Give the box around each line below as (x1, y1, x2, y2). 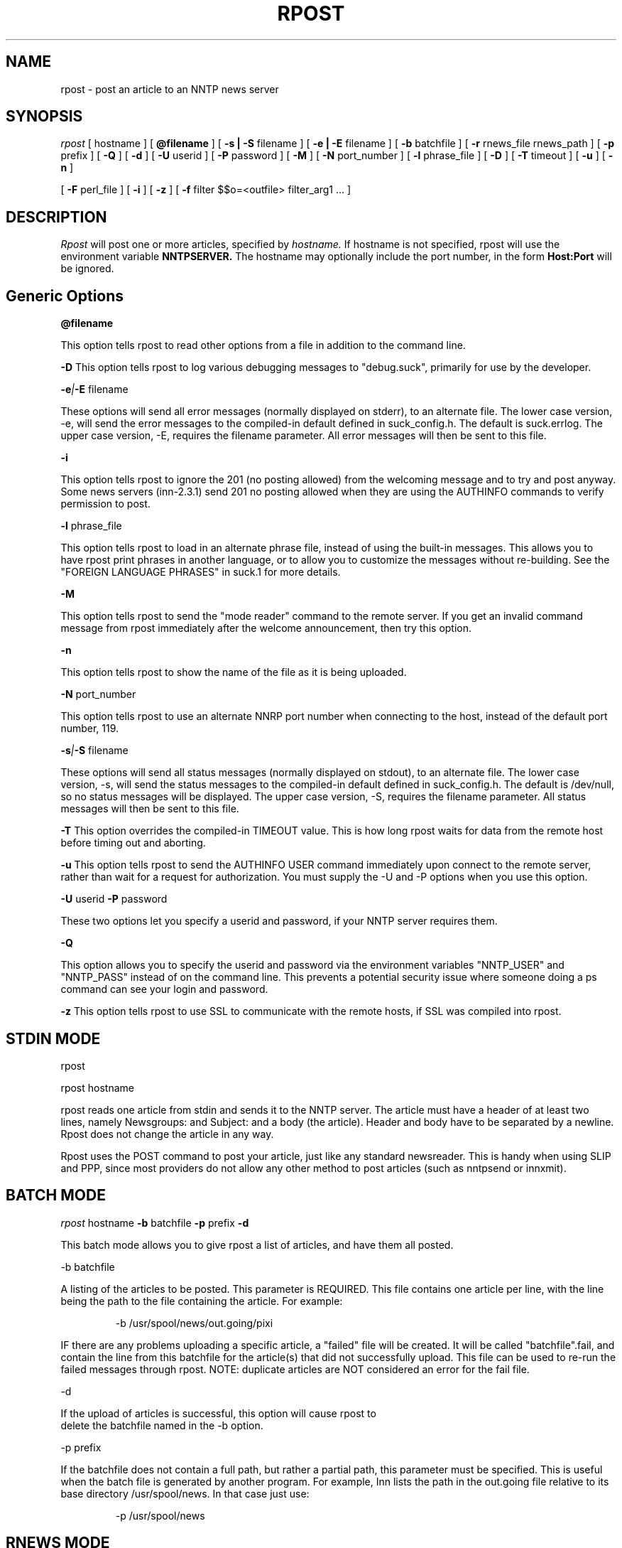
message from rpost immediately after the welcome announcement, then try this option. (60, 622, 472, 635)
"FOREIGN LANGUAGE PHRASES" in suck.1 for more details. (60, 566, 341, 579)
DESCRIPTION (6, 208, 107, 226)
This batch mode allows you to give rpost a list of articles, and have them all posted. (60, 1238, 454, 1251)
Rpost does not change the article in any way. (60, 1127, 274, 1140)
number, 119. (60, 722, 119, 735)
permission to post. (60, 498, 151, 510)
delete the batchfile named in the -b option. (60, 1419, 263, 1431)
